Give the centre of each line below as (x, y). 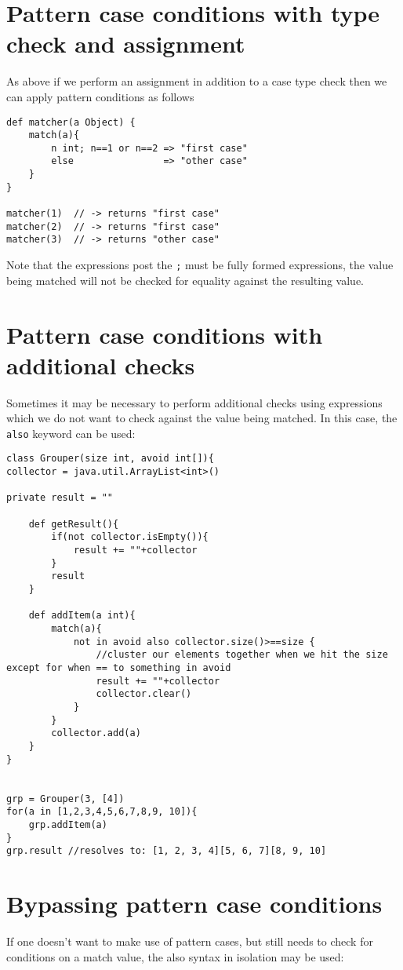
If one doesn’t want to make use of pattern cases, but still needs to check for (190, 941)
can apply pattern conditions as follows (100, 96)
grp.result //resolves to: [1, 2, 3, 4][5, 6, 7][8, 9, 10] (167, 851)
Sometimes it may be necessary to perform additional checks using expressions (194, 402)
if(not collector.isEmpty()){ (130, 537)
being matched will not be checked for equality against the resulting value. (185, 280)
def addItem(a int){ (82, 616)
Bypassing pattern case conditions (194, 903)
